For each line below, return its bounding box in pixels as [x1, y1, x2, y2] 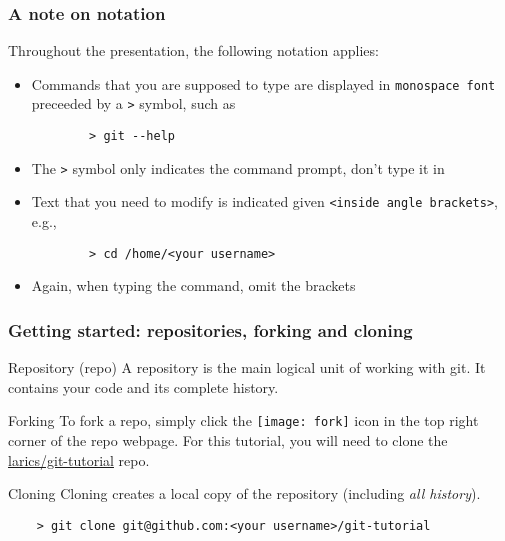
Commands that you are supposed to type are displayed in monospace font [31, 73, 496, 94]
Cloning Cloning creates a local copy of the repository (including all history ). [8, 483, 481, 504]
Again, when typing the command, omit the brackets [31, 275, 356, 296]
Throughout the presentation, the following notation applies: [8, 40, 379, 61]
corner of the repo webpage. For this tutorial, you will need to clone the [8, 430, 448, 450]
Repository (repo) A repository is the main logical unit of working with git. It [8, 357, 486, 378]
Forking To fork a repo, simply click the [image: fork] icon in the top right [8, 410, 479, 431]
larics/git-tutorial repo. [8, 449, 150, 470]
